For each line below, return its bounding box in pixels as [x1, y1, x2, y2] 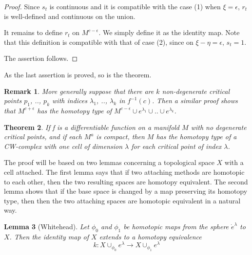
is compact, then [96, 131, 145, 142]
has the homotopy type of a [156, 131, 237, 142]
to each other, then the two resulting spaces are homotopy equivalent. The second [4, 176, 248, 186]
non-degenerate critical [162, 86, 230, 96]
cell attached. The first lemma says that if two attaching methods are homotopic [4, 166, 245, 177]
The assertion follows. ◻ [4, 53, 78, 63]
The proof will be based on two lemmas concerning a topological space [4, 157, 214, 167]
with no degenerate [191, 122, 247, 132]
